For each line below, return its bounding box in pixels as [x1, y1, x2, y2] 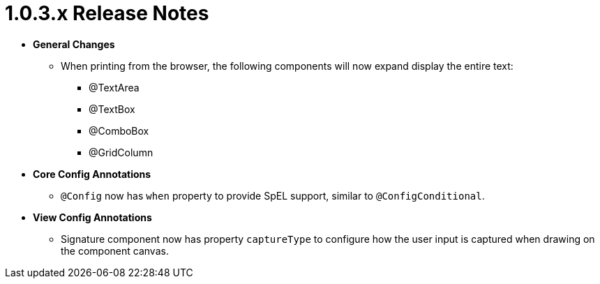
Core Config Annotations [33, 167, 151, 180]
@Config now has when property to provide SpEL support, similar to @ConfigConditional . [61, 189, 485, 202]
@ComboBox [89, 124, 149, 137]
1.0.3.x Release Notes [5, 1, 209, 25]
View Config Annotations [33, 211, 152, 223]
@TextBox [89, 103, 135, 115]
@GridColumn [89, 146, 153, 158]
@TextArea [89, 81, 140, 94]
